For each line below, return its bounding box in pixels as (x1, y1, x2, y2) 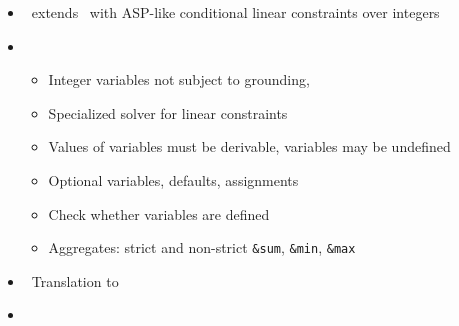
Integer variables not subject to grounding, (48, 69, 310, 90)
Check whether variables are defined (48, 203, 270, 224)
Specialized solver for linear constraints (48, 102, 288, 123)
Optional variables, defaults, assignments (48, 169, 299, 190)
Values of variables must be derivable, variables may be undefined (48, 136, 451, 157)
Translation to (31, 270, 119, 291)
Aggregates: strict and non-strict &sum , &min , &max (48, 237, 356, 258)
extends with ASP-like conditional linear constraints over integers (31, 2, 440, 22)
